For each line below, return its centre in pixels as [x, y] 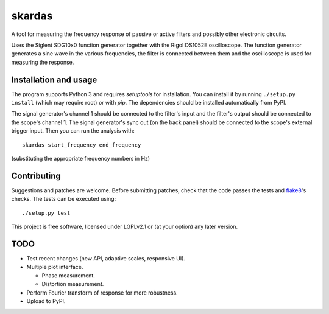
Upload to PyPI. [46, 301]
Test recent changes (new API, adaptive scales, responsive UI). [106, 258]
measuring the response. [43, 62]
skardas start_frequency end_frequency [82, 145]
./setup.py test [46, 213]
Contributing [36, 176]
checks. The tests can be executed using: [64, 199]
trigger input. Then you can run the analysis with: [73, 131]
